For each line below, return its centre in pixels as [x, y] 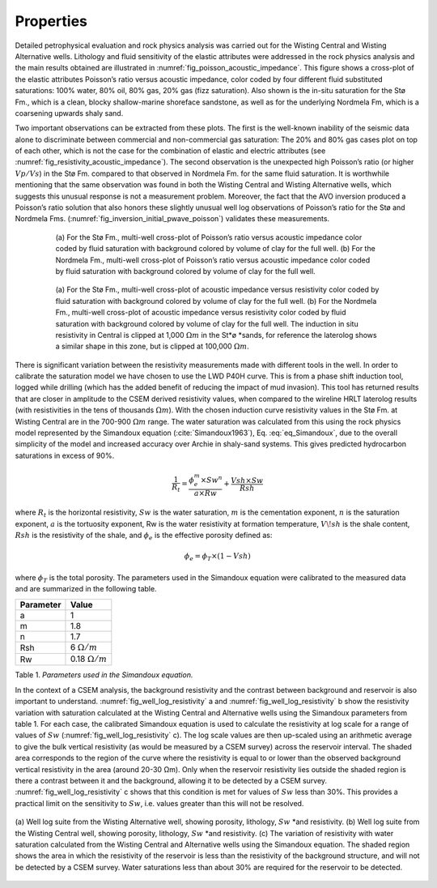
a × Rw [206, 493]
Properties [51, 21]
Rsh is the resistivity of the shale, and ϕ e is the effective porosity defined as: [144, 536]
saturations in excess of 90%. [65, 455]
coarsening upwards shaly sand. [69, 113]
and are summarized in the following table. [86, 589]
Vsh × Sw [247, 480]
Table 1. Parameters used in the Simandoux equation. [104, 675]
